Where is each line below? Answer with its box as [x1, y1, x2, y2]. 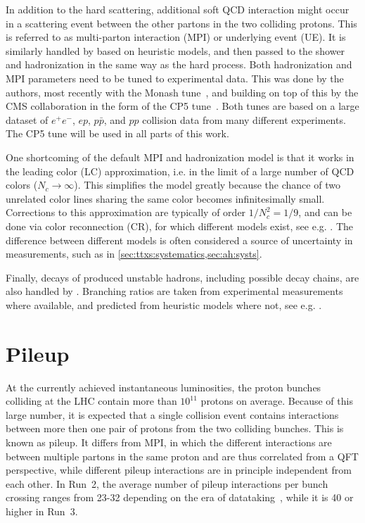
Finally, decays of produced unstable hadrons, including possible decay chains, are [6, 270, 359, 284]
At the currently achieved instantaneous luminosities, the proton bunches [6, 379, 321, 394]
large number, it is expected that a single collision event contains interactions [6, 407, 339, 422]
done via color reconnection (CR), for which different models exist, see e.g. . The [6, 218, 354, 233]
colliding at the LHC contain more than [6, 393, 177, 408]
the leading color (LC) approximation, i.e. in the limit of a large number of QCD [6, 163, 354, 178]
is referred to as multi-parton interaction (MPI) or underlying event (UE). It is [6, 30, 346, 44]
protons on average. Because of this [200, 393, 353, 408]
